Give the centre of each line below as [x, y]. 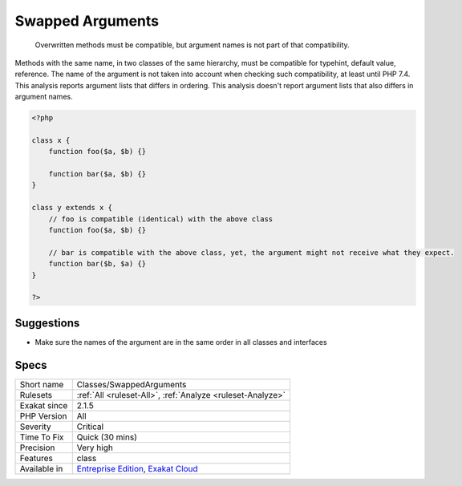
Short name [42, 384]
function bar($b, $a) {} [97, 264]
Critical [90, 427]
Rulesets [36, 395]
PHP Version [43, 415]
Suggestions [47, 323]
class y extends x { [72, 208]
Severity [35, 427]
